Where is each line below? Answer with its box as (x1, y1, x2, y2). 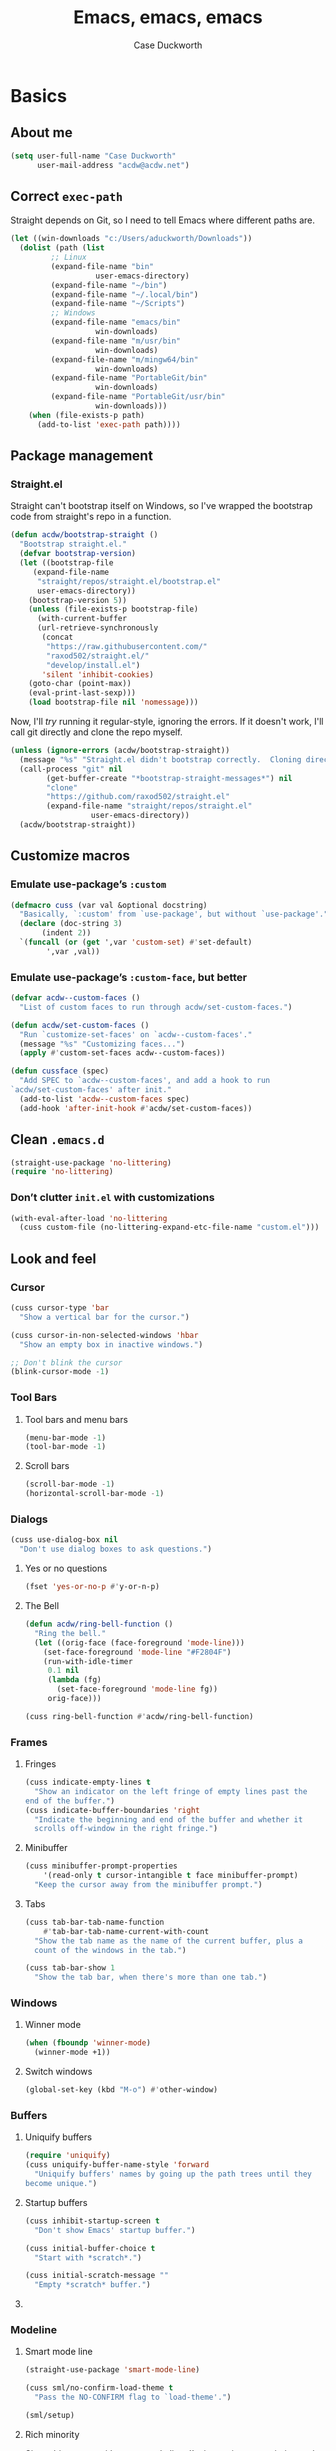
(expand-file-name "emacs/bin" (50, 317, 182, 328)
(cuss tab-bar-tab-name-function (24, 1917, 165, 1927)
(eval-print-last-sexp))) (28, 688, 137, 698)
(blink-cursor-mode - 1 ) (10, 1367, 110, 1377)
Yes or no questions (24, 1562, 108, 1575)
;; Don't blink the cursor (10, 1357, 123, 1368)
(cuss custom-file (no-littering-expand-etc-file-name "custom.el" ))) (19, 1222, 320, 1233)
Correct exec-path (10, 187, 123, 205)
